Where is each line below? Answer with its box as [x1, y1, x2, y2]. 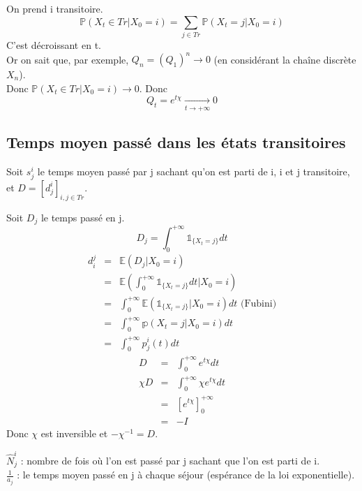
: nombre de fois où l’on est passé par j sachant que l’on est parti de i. [20, 453, 320, 467]
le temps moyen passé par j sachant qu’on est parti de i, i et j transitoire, [37, 163, 350, 178]
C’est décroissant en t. [6, 37, 101, 52]
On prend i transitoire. [6, 1, 103, 15]
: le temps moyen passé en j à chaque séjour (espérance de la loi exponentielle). [17, 467, 355, 482]
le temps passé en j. [40, 210, 125, 224]
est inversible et [40, 426, 108, 441]
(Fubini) [240, 298, 277, 309]
